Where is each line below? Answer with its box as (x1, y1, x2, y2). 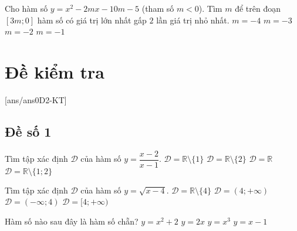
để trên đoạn (235, 2, 281, 14)
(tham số (141, 2, 174, 14)
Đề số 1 (5, 122, 52, 140)
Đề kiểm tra (5, 59, 104, 83)
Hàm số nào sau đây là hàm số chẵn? (5, 215, 139, 227)
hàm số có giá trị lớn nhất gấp (37, 13, 147, 26)
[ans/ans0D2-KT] (5, 93, 67, 106)
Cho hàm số (5, 2, 48, 14)
